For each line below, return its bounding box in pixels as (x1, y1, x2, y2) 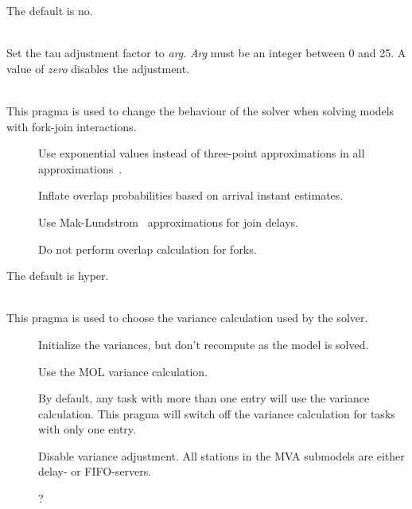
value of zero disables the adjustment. (6, 60, 190, 76)
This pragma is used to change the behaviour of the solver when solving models (6, 102, 395, 119)
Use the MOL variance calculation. (38, 363, 208, 379)
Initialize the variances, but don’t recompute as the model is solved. (38, 336, 369, 352)
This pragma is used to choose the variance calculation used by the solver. (6, 309, 368, 326)
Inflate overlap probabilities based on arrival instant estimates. (38, 187, 344, 204)
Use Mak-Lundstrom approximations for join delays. (38, 213, 298, 230)
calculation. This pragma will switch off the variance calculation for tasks (38, 405, 395, 422)
